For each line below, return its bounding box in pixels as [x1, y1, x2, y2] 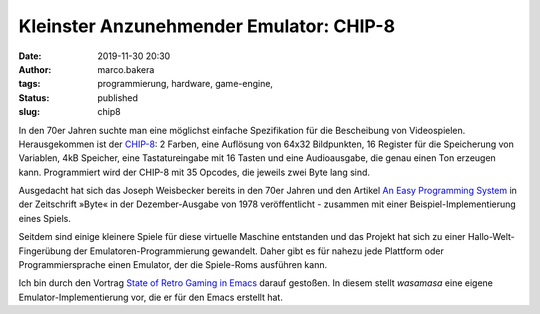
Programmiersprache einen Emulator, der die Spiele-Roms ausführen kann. [18, 259, 328, 271]
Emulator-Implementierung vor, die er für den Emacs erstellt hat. [18, 291, 284, 303]
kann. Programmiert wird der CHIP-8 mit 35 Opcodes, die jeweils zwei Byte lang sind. [18, 166, 370, 178]
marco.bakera [97, 63, 155, 75]
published [97, 91, 139, 104]
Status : [18, 91, 50, 104]
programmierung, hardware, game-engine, [97, 78, 274, 90]
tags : [18, 78, 41, 90]
